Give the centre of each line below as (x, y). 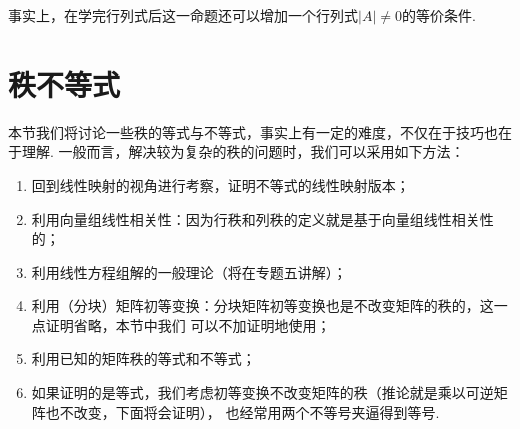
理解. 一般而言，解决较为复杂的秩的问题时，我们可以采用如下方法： (243, 151)
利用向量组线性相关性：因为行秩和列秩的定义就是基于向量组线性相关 (255, 218)
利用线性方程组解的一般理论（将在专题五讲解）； (189, 271)
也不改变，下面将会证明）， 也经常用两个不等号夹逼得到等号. (242, 411)
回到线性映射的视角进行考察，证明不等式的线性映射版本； (220, 184)
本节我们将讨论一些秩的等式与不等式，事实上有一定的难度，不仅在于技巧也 (253, 131)
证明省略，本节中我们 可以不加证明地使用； (188, 324)
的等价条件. (438, 15)
